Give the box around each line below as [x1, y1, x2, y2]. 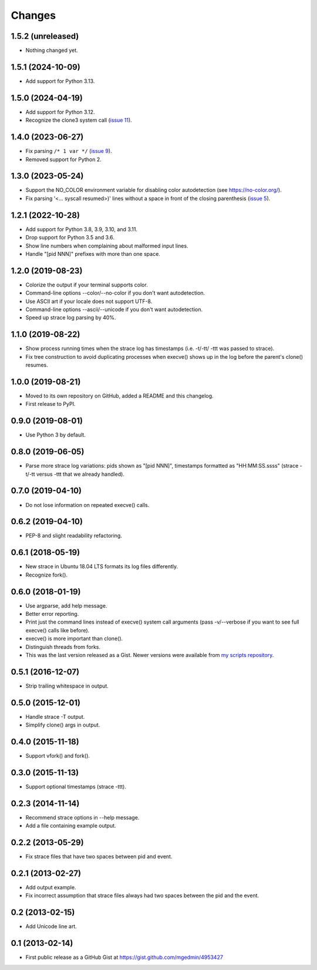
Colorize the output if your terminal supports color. [25, 281, 148, 288]
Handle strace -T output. [25, 713, 85, 720]
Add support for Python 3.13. [25, 77, 95, 85]
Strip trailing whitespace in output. [25, 682, 109, 689]
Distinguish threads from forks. [25, 643, 101, 650]
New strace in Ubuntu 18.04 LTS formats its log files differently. [25, 563, 178, 570]
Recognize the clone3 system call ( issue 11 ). [25, 116, 132, 124]
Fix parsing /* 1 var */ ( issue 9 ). [25, 148, 112, 155]
